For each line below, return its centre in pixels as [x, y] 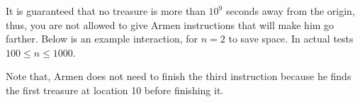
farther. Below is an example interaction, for [102, 39]
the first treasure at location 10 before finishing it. [115, 90]
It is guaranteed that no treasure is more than [106, 11]
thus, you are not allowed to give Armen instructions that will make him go [170, 24]
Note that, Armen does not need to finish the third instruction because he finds [179, 76]
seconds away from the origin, [290, 11]
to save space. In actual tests [291, 39]
